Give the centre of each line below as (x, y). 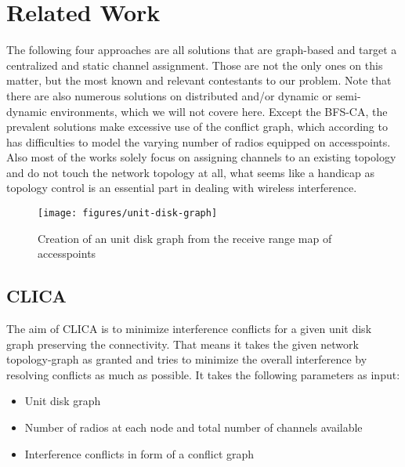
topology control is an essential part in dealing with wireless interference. (182, 188)
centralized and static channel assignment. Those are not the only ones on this (195, 65)
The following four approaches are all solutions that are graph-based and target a (202, 50)
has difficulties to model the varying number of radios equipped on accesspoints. (199, 141)
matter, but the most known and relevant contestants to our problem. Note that (199, 80)
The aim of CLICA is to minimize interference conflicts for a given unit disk (189, 329)
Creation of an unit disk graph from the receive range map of (185, 238)
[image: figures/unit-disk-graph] (128, 214)
